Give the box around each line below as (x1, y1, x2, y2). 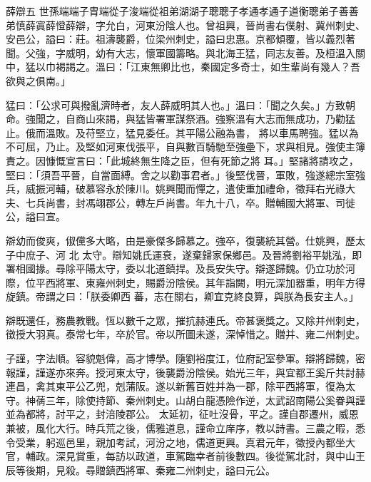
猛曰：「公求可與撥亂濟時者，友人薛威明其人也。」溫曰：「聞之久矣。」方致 (6, 97, 345, 112)
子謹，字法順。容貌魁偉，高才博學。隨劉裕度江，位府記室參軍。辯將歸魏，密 (6, 351, 365, 366)
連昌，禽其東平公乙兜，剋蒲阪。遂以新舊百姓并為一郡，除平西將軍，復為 (6, 379, 345, 394)
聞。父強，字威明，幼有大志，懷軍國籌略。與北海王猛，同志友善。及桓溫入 (6, 45, 355, 60)
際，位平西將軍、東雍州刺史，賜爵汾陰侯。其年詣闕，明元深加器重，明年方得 (6, 275, 365, 289)
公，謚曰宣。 (6, 209, 66, 224)
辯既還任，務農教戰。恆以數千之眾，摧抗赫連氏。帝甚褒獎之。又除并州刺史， (6, 312, 365, 327)
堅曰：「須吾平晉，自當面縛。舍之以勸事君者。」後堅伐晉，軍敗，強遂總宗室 (6, 167, 355, 182)
